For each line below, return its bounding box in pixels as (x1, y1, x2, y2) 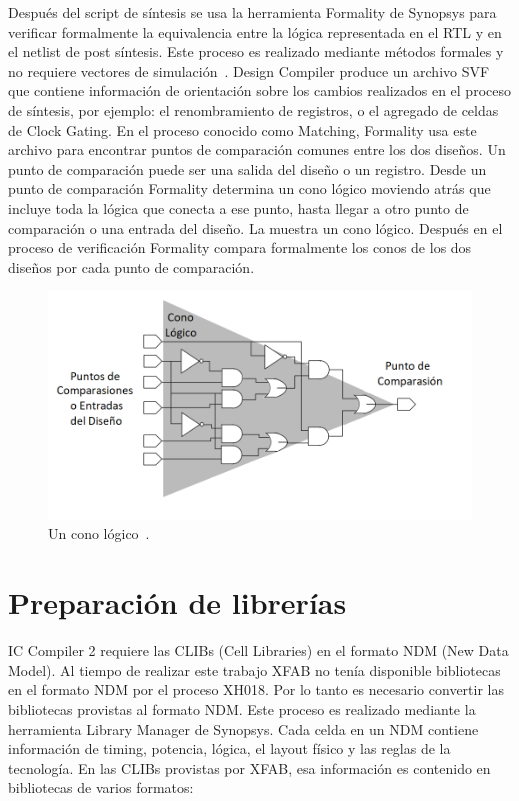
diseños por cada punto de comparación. (8, 256, 255, 277)
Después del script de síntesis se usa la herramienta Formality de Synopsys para (8, 2, 497, 22)
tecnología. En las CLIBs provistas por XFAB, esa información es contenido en (8, 757, 491, 778)
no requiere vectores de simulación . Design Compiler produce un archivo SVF (8, 60, 490, 81)
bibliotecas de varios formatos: (8, 777, 194, 798)
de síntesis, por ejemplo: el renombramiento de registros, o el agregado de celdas (8, 99, 499, 120)
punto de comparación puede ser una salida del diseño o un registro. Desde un (8, 158, 487, 179)
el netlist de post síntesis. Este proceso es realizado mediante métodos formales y (8, 41, 504, 62)
